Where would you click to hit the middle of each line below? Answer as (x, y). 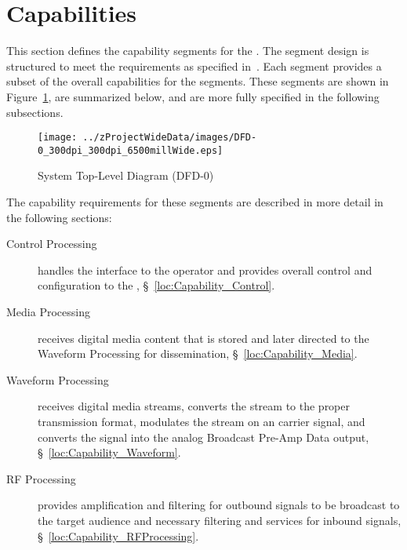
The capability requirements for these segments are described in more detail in (195, 202)
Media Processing (48, 311)
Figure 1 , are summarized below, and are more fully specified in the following (193, 96)
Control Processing (52, 244)
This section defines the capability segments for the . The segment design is (188, 51)
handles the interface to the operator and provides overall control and (205, 270)
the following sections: (59, 217)
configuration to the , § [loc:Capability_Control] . (156, 285)
